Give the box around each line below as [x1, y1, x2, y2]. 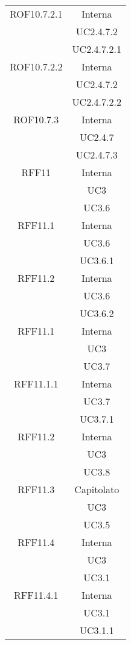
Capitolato [74, 482, 120, 496]
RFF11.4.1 [14, 588, 59, 602]
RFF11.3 [18, 482, 55, 496]
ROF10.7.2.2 [10, 60, 63, 73]
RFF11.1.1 [14, 377, 59, 391]
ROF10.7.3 [13, 112, 59, 126]
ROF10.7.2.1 [10, 7, 63, 21]
